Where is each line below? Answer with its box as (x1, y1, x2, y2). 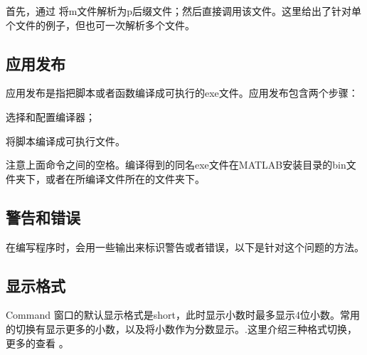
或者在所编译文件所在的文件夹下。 (45, 171, 205, 186)
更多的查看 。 (6, 335, 69, 350)
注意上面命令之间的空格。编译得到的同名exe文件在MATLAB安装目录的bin (6, 157, 346, 172)
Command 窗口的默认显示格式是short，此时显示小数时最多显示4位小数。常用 (6, 307, 360, 322)
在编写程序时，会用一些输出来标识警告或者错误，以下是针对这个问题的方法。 (6, 239, 364, 254)
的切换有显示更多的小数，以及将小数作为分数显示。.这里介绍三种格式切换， (6, 321, 357, 336)
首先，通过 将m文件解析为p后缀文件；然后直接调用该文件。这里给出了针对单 (6, 4, 362, 18)
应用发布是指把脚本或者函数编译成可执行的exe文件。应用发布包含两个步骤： (6, 85, 358, 100)
